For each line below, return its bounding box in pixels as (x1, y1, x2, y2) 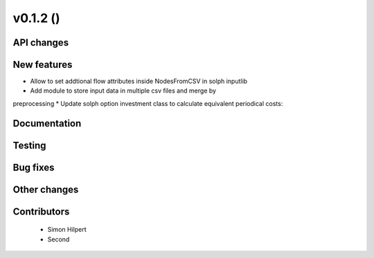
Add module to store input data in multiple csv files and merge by (30, 86, 217, 95)
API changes (12, 37, 69, 48)
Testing (12, 139, 46, 151)
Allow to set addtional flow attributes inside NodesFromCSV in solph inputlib (30, 77, 248, 86)
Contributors (12, 205, 70, 217)
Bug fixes (12, 161, 55, 173)
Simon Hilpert (47, 225, 87, 234)
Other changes (12, 183, 79, 195)
